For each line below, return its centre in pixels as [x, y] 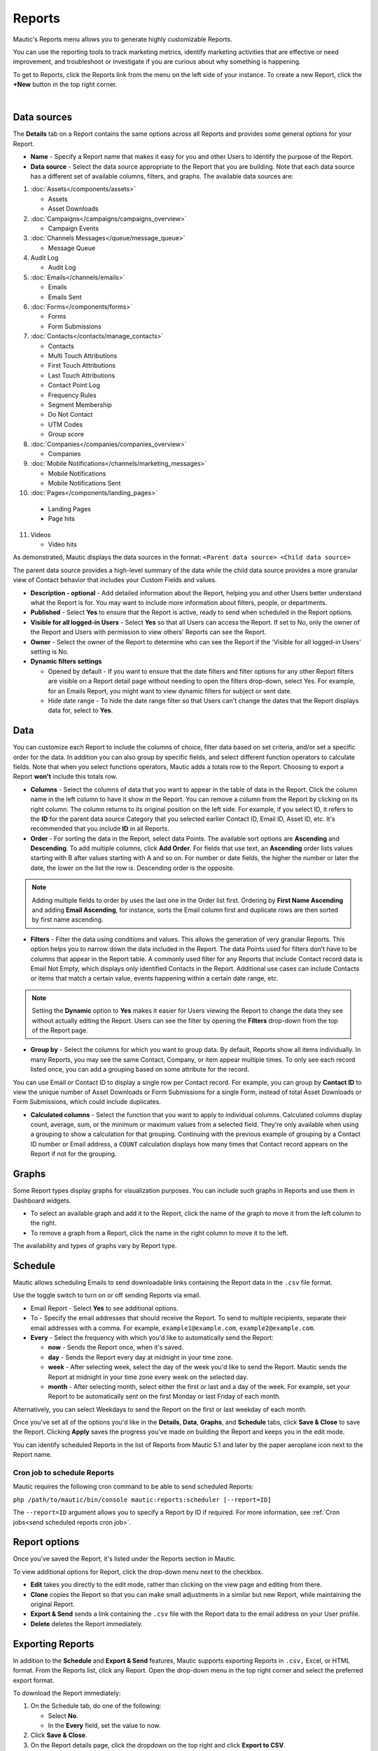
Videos [41, 534]
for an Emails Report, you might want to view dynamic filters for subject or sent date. [170, 691]
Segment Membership [80, 404]
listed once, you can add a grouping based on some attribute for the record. [140, 1070]
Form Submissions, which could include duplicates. [87, 1102]
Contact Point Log [74, 385]
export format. [34, 1680]
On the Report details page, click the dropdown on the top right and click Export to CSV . [158, 1745]
